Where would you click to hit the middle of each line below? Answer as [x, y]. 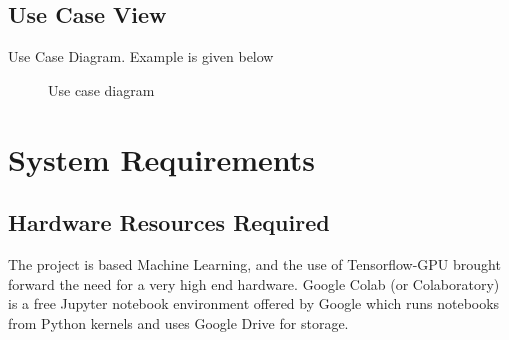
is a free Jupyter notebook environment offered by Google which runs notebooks [254, 303]
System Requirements [161, 158]
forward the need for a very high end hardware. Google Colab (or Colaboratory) [254, 283]
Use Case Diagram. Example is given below [141, 56]
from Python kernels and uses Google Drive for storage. [178, 322]
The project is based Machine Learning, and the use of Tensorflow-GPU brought [254, 263]
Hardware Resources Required [169, 222]
